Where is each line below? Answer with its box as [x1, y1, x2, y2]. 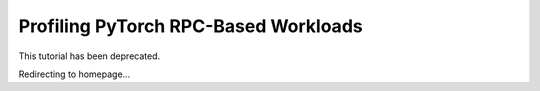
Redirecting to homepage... [18, 68, 131, 80]
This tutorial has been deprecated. [18, 50, 161, 62]
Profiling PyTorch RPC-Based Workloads [18, 15, 364, 37]
